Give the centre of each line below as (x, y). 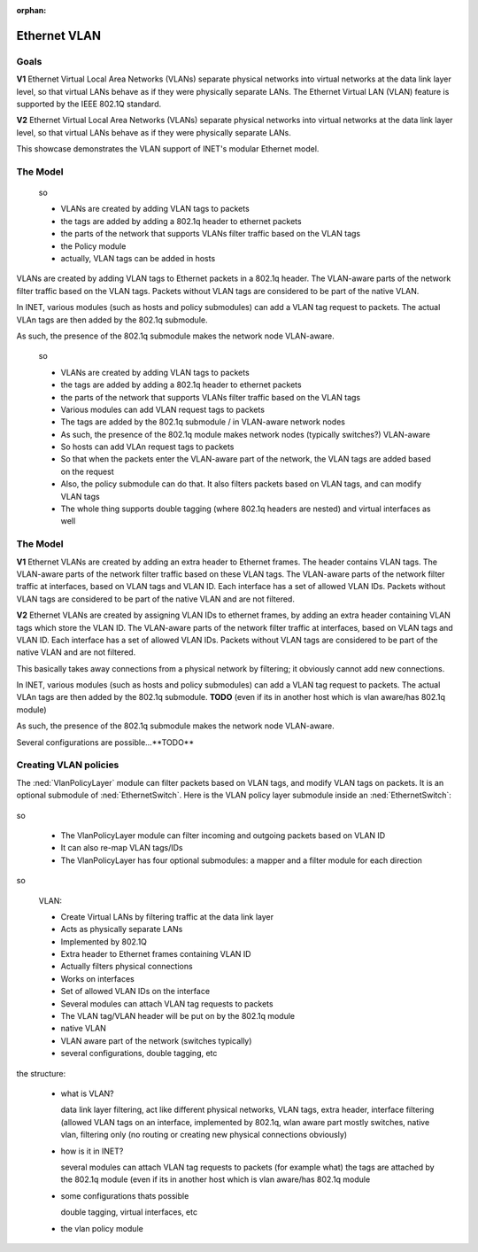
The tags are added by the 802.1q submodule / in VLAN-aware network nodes (203, 422)
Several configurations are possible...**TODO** (105, 742)
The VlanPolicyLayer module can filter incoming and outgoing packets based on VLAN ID (223, 835)
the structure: (41, 1073)
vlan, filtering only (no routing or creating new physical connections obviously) (204, 1135)
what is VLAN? (87, 1093)
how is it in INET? (92, 1151)
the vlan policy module (102, 1228)
